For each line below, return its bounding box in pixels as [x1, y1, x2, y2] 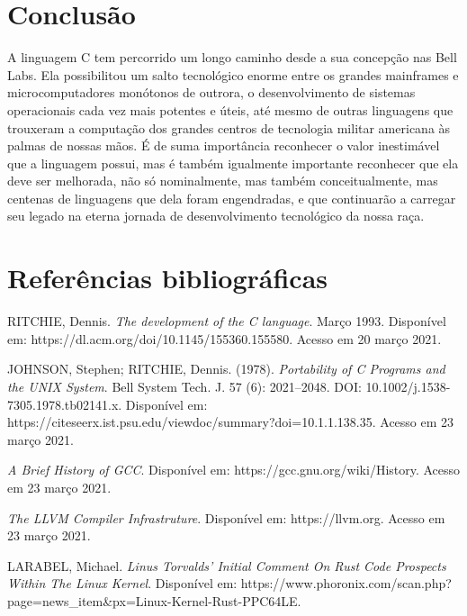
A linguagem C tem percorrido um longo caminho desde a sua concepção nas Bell [7, 48, 457, 67]
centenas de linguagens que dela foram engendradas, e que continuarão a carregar [7, 188, 456, 207]
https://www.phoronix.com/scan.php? [240, 574, 452, 593]
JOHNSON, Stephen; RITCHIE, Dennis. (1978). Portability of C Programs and [7, 359, 445, 378]
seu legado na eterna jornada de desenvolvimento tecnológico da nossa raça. [7, 206, 425, 225]
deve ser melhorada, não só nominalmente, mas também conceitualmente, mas [7, 171, 438, 190]
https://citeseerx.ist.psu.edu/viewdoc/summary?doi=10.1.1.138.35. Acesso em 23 [7, 412, 454, 431]
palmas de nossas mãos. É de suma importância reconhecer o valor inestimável [7, 136, 440, 155]
